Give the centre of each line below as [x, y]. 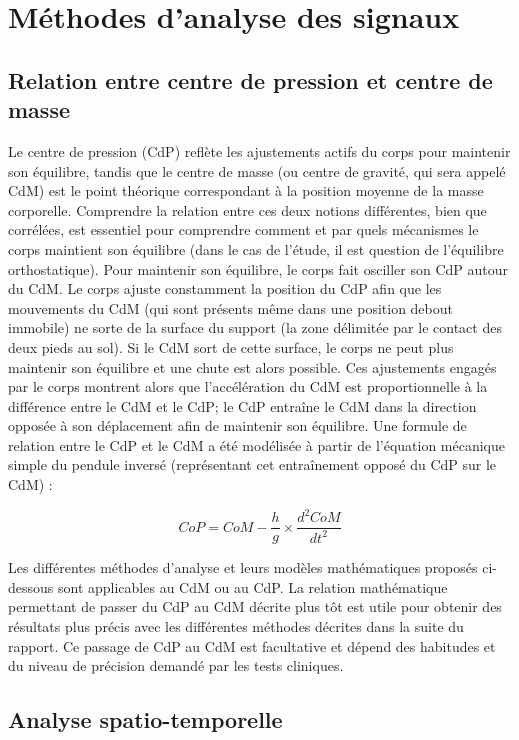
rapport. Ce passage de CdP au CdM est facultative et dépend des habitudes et [252, 645]
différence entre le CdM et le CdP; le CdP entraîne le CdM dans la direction [242, 405]
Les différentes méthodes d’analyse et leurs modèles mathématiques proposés [243, 567]
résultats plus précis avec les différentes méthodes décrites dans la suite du [236, 626]
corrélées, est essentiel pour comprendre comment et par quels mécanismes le [243, 229]
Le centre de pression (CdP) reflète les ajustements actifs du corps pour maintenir [259, 150]
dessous [31, 586]
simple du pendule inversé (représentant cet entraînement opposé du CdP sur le [252, 464]
